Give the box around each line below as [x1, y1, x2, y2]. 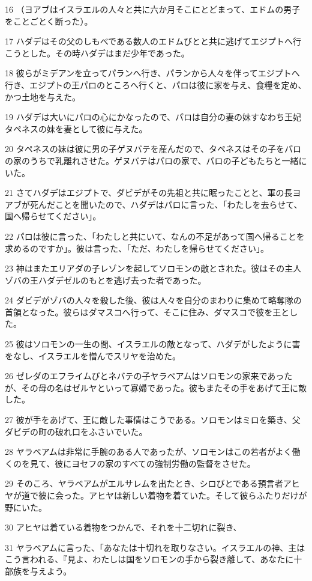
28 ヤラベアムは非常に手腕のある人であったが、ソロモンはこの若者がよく [5, 445, 292, 458]
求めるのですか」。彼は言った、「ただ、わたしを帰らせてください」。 [5, 242, 269, 254]
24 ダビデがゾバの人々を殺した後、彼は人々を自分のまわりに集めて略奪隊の [5, 294, 302, 306]
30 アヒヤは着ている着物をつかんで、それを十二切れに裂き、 [5, 521, 242, 534]
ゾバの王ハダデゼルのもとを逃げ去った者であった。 [5, 273, 206, 286]
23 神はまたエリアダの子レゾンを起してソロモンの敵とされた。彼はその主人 [5, 262, 302, 275]
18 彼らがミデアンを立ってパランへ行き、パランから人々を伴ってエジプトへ [5, 67, 300, 79]
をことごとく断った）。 [5, 14, 93, 27]
